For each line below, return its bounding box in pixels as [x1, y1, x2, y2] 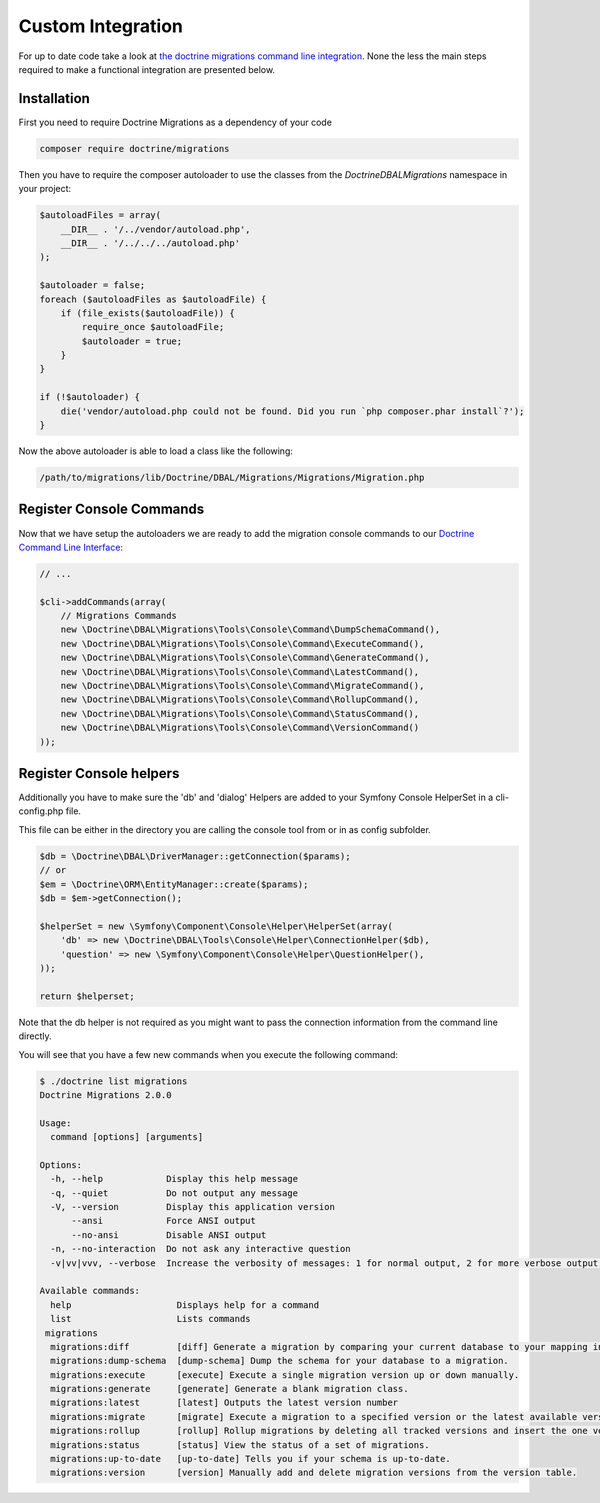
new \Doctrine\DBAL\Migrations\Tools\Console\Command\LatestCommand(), [60, 666, 420, 677]
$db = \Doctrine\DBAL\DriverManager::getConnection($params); [39, 850, 351, 862]
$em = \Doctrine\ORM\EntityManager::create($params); [39, 878, 309, 890]
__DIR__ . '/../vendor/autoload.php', [60, 223, 251, 235]
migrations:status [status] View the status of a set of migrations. [50, 1439, 430, 1450]
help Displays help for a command [50, 1299, 320, 1310]
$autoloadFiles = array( [39, 210, 162, 221]
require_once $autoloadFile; [81, 321, 225, 333]
